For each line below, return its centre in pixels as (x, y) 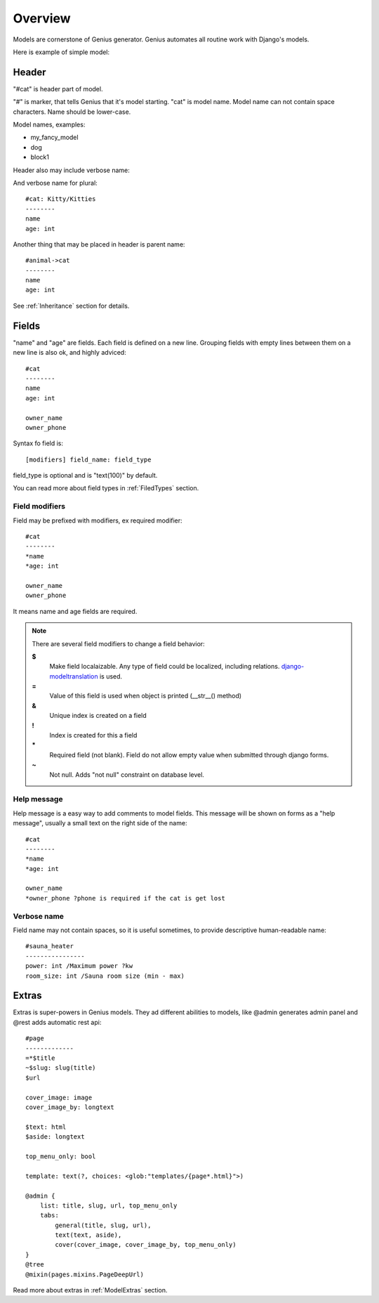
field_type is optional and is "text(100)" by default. (85, 476)
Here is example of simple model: (61, 52)
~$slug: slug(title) (61, 1068)
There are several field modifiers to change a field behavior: (118, 643)
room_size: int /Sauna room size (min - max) (105, 976)
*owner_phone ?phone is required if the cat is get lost (126, 898)
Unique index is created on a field (98, 716)
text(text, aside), (88, 1235)
